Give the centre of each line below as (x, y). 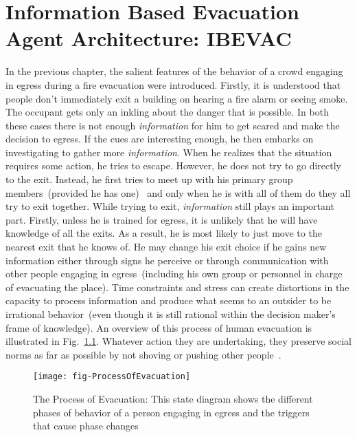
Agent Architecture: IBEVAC (149, 38)
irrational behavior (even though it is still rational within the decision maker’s (171, 314)
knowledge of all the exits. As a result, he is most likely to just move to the (164, 233)
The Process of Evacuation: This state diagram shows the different (173, 399)
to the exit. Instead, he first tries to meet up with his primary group (149, 179)
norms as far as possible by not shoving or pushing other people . (143, 354)
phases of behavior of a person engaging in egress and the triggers (171, 412)
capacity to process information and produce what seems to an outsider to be (169, 300)
